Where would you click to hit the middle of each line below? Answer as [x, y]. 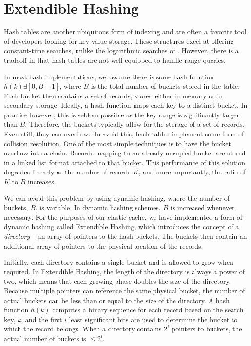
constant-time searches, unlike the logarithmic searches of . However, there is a [121, 50]
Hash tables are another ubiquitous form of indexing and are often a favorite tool [125, 31]
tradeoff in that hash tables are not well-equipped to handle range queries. [115, 60]
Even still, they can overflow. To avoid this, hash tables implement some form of [124, 134]
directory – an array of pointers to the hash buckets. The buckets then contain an [125, 236]
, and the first [42, 319]
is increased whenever [203, 207]
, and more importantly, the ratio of [192, 172]
